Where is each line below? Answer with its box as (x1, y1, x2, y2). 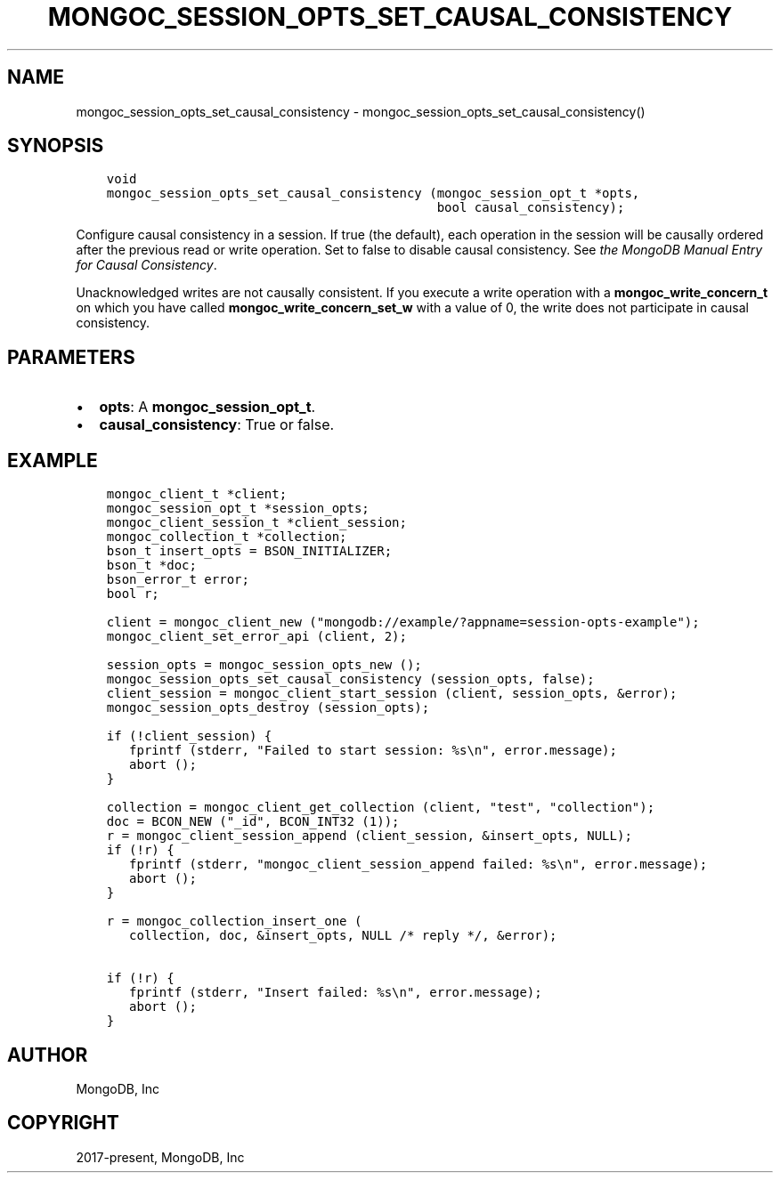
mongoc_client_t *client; (106, 487, 288, 502)
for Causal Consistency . (76, 257, 217, 273)
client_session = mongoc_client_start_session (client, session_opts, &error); (106, 686, 678, 701)
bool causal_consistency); (436, 200, 625, 215)
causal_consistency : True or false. (99, 416, 335, 434)
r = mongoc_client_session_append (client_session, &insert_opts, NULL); (106, 828, 632, 844)
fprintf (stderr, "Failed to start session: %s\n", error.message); (129, 743, 617, 758)
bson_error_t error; (106, 572, 249, 587)
